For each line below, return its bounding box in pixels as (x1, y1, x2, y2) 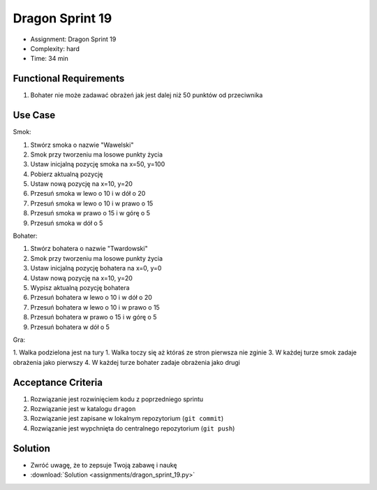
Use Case (13, 109, 56, 122)
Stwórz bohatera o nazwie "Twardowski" (30, 245, 148, 253)
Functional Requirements (13, 73, 125, 85)
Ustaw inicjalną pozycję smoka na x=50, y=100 (30, 160, 165, 168)
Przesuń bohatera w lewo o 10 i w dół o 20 (30, 294, 153, 302)
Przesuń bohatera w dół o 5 (30, 322, 110, 331)
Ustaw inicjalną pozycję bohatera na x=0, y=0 (30, 264, 162, 273)
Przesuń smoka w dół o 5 (30, 219, 103, 227)
